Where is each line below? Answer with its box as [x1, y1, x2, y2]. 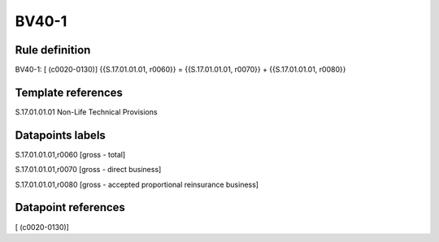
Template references [15, 85, 124, 99]
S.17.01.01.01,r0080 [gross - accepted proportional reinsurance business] [15, 179, 259, 189]
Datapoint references [15, 201, 126, 214]
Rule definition [15, 43, 91, 57]
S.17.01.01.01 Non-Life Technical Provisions [15, 106, 158, 117]
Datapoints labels [15, 128, 106, 142]
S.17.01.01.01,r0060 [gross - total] [15, 149, 126, 159]
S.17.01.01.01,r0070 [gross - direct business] [15, 165, 162, 175]
